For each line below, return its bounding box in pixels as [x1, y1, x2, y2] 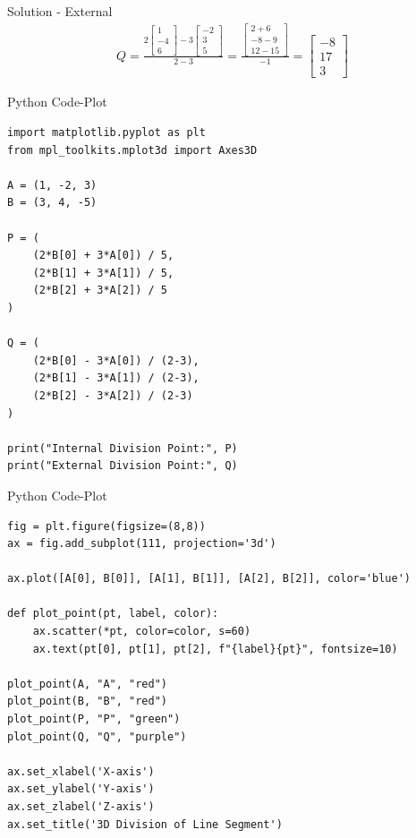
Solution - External [7, 2, 113, 20]
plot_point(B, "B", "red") [7, 695, 167, 708]
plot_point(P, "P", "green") [7, 713, 181, 726]
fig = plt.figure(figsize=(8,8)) [7, 519, 206, 533]
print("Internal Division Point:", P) [7, 441, 238, 455]
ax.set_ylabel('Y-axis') [7, 782, 155, 796]
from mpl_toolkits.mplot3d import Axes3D [7, 143, 258, 157]
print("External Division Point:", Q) [7, 459, 238, 473]
